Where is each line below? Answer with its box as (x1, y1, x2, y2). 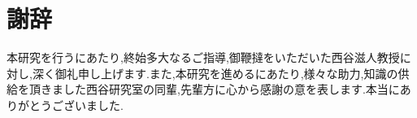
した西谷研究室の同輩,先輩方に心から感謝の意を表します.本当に (63, 81, 400, 98)
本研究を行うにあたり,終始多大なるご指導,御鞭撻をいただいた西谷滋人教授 (7, 49, 400, 66)
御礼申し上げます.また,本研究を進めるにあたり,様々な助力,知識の (54, 64, 398, 81)
